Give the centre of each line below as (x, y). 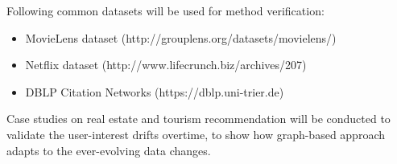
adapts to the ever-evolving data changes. (109, 150)
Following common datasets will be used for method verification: (165, 10)
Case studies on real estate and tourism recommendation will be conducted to (198, 119)
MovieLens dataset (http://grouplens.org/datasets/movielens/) (181, 37)
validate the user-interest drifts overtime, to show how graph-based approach (196, 134)
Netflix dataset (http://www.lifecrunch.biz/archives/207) (166, 65)
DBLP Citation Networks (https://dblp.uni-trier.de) (155, 91)
